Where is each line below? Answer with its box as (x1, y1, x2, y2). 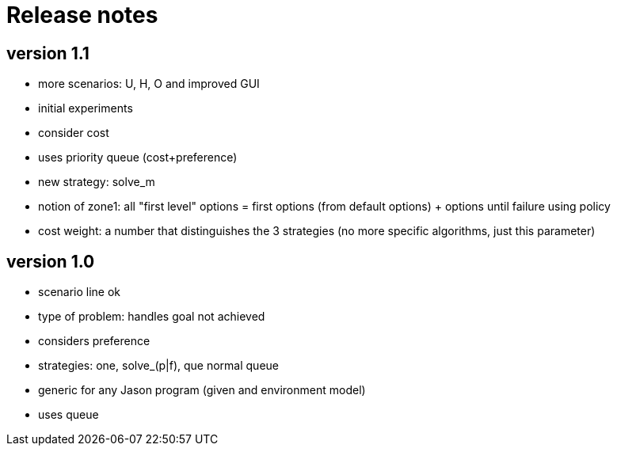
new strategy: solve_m (38, 175, 155, 189)
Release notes (6, 2, 158, 28)
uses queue (38, 408, 99, 422)
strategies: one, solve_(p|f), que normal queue (38, 359, 279, 373)
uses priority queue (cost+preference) (38, 150, 238, 165)
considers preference (38, 334, 150, 348)
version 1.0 (6, 251, 95, 272)
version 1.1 (6, 43, 90, 63)
